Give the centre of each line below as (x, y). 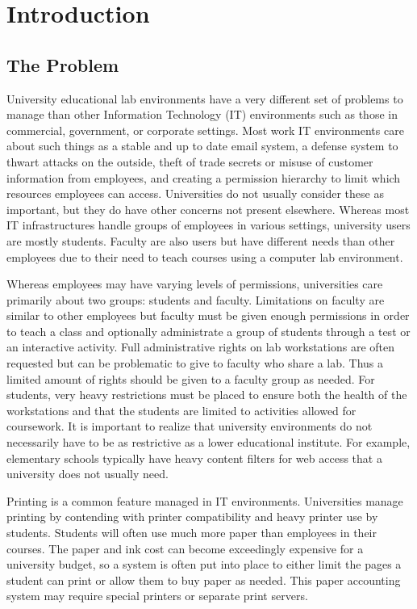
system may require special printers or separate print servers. (157, 596)
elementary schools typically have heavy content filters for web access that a (194, 458)
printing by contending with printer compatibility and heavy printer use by (192, 517)
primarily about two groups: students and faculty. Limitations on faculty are (196, 299)
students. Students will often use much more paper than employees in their (192, 533)
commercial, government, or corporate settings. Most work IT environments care (205, 130)
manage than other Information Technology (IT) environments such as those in (202, 114)
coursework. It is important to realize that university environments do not (190, 426)
